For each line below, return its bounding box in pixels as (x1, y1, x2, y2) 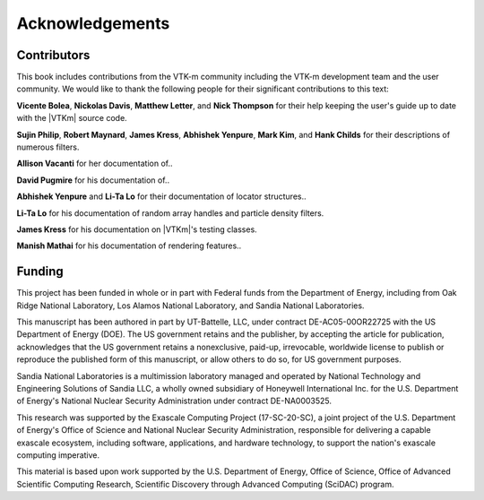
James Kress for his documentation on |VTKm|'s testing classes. (16, 224, 257, 235)
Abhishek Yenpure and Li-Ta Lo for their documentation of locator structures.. (16, 191, 307, 202)
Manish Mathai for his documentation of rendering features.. (16, 240, 242, 251)
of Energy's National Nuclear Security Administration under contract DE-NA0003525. (16, 395, 332, 407)
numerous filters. (16, 142, 80, 152)
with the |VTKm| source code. (16, 113, 127, 124)
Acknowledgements (16, 13, 170, 33)
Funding (16, 264, 65, 280)
